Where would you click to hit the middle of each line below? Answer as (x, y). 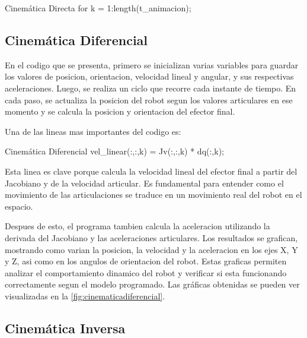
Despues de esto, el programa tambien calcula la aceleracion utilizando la (137, 226)
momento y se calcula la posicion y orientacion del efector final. (120, 111)
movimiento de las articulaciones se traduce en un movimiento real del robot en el (153, 195)
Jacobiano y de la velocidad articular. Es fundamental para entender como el (144, 183)
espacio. (19, 206)
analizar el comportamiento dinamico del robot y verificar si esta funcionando (146, 272)
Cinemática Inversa (65, 328)
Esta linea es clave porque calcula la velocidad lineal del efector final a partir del (151, 171)
